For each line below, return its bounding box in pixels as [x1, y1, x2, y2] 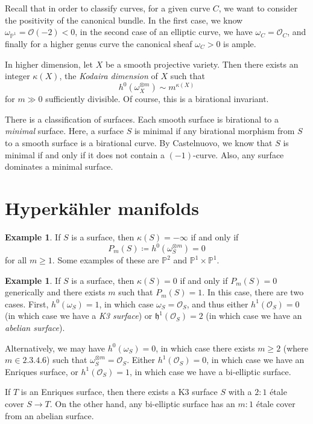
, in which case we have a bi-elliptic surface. [129, 365, 291, 377]
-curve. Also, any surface [192, 148, 284, 161]
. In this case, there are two [202, 286, 304, 298]
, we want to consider [218, 2, 298, 14]
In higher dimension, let [5, 57, 93, 70]
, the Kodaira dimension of [59, 69, 158, 82]
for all [5, 254, 27, 266]
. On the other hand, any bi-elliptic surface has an [49, 397, 235, 410]
